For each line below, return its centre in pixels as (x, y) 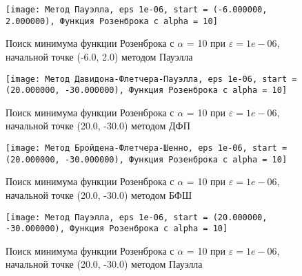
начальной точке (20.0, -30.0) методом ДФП (98, 126)
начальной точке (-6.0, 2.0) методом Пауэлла (99, 56)
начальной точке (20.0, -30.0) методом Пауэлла (104, 264)
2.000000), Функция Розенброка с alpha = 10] (112, 21)
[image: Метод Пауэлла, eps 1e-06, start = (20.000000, (137, 217)
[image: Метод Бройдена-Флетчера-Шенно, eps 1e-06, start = (147, 148)
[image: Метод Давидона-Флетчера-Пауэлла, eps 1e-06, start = (151, 79)
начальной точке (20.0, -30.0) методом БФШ (99, 194)
